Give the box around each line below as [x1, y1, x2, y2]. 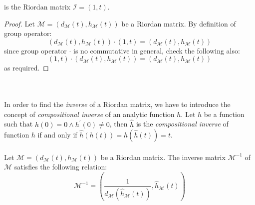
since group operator [4, 45, 67, 55]
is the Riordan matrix [4, 1, 70, 11]
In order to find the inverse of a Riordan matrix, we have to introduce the [4, 99, 231, 109]
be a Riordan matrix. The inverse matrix [100, 151, 226, 162]
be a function [204, 108, 245, 119]
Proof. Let [4, 18, 35, 28]
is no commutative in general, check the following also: [73, 45, 240, 55]
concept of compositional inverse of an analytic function [4, 108, 175, 119]
